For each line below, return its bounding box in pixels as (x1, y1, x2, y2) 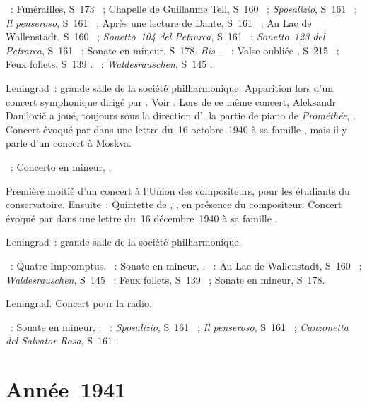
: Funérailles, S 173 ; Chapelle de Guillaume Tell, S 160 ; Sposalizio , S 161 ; (10, 1, 357, 16)
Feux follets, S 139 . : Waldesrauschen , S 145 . (6, 56, 213, 71)
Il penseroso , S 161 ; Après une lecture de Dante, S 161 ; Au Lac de (6, 15, 312, 30)
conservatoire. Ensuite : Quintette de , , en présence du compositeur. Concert (6, 197, 342, 212)
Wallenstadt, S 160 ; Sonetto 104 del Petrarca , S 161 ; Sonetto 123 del (6, 29, 325, 44)
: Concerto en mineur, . (10, 159, 112, 174)
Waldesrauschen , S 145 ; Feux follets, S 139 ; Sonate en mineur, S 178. (6, 272, 325, 287)
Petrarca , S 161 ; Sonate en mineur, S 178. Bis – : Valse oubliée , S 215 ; (6, 42, 339, 57)
